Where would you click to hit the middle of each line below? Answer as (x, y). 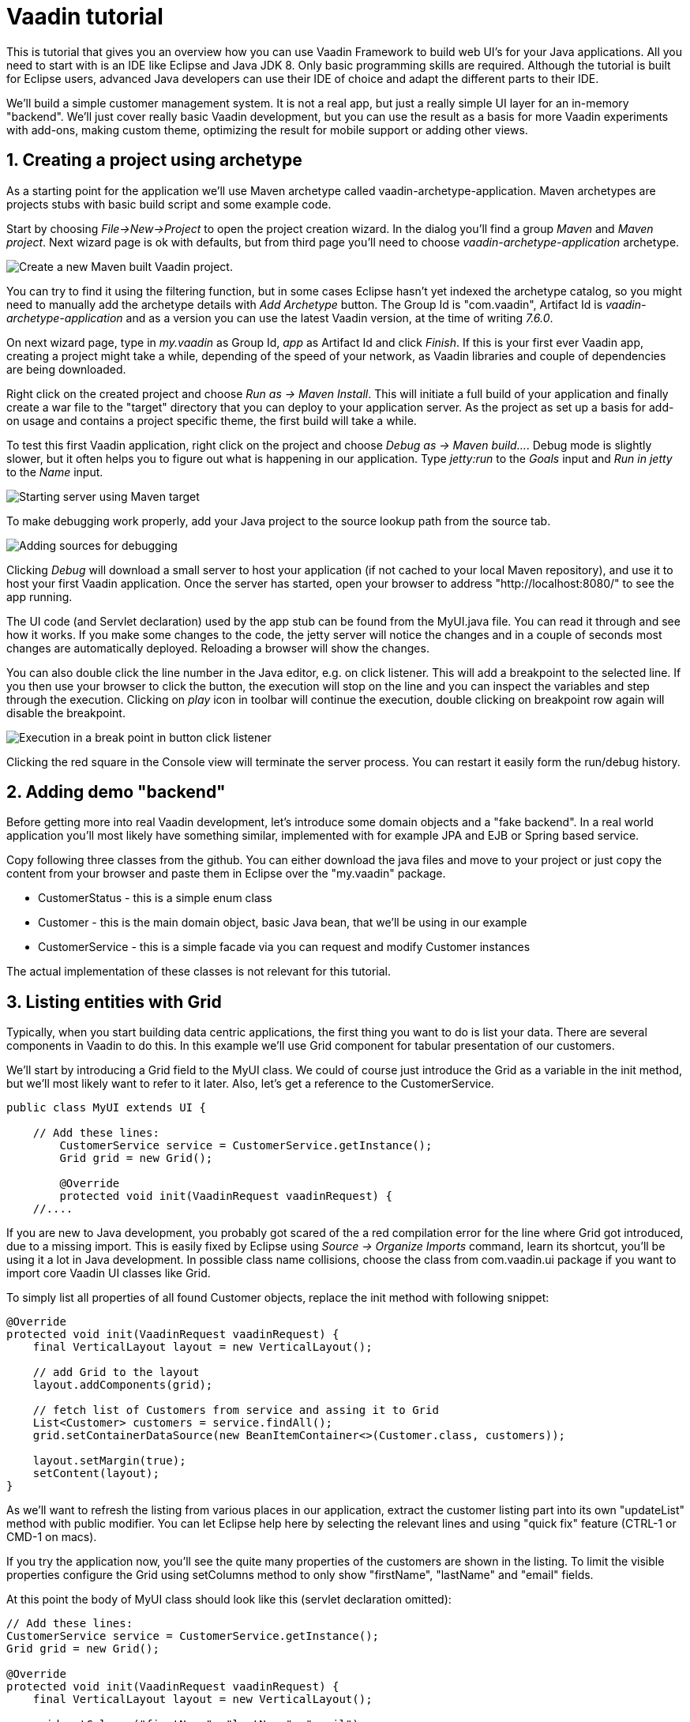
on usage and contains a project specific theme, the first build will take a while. (212, 420)
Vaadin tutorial (85, 17)
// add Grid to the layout (116, 1372)
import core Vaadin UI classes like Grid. (109, 1273)
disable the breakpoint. (66, 712)
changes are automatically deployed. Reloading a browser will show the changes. (218, 648)
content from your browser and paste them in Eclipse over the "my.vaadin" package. (226, 874)
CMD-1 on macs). (52, 1537)
